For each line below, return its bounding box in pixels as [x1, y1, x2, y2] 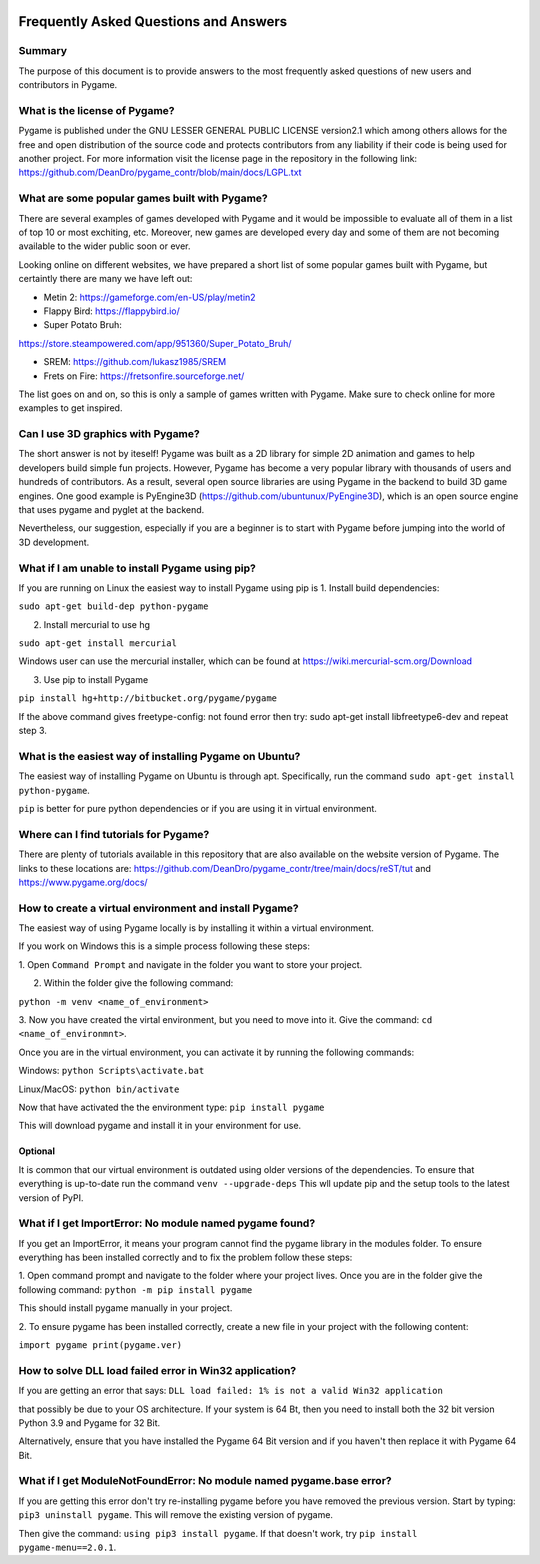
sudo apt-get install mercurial [18, 638, 177, 649]
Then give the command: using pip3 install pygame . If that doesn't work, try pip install [18, 1527, 418, 1539]
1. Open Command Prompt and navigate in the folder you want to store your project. [18, 958, 363, 970]
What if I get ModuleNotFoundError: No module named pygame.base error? [18, 1474, 392, 1488]
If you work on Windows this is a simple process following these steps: [18, 940, 310, 952]
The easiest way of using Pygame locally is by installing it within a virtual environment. [18, 922, 375, 934]
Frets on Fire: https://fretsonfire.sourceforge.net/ [43, 370, 245, 382]
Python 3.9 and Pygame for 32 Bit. [18, 1416, 161, 1429]
